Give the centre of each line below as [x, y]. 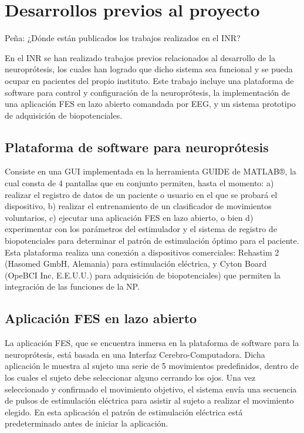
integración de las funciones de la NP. [72, 286]
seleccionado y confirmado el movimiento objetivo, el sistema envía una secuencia [151, 389]
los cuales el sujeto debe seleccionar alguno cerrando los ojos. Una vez [130, 377]
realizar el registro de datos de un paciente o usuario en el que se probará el [141, 194]
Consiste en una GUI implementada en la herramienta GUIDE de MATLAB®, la [151, 171]
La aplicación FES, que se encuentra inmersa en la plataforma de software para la [152, 343]
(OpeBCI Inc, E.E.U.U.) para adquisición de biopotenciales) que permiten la [143, 275]
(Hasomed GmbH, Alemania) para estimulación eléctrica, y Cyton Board [136, 264]
